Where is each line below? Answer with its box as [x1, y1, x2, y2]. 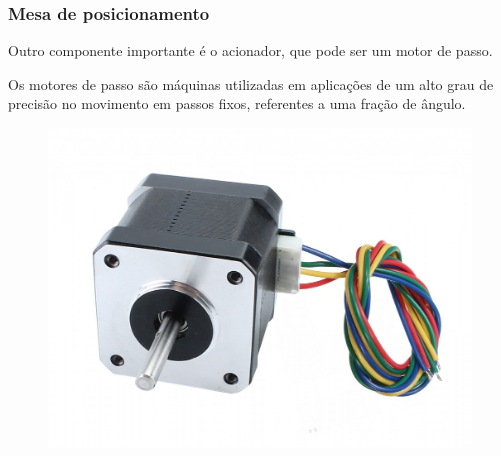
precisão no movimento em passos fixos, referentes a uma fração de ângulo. [8, 93, 466, 114]
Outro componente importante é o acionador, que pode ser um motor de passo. [8, 40, 493, 61]
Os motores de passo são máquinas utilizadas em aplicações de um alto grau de [8, 73, 494, 94]
